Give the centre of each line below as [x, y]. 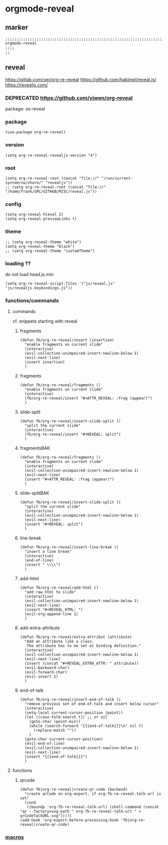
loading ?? [18, 263]
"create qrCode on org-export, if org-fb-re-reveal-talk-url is [93, 794]
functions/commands [32, 301]
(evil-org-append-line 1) [51, 614]
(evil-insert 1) [41, 677]
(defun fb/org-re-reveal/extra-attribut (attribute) [76, 637]
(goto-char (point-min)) [55, 722]
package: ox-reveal [25, 109]
